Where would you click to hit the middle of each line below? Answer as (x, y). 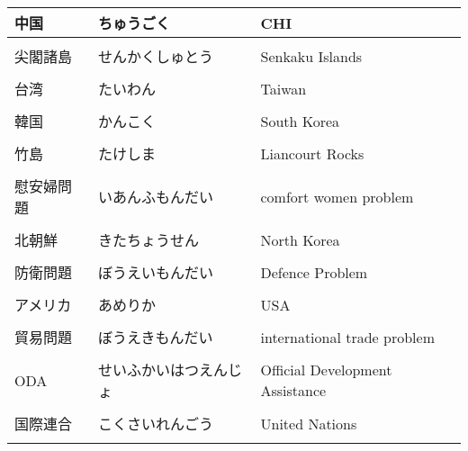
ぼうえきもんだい (155, 337)
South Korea (300, 121)
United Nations (309, 423)
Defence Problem (314, 272)
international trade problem (347, 337)
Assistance (293, 390)
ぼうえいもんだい (155, 272)
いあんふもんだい (155, 197)
